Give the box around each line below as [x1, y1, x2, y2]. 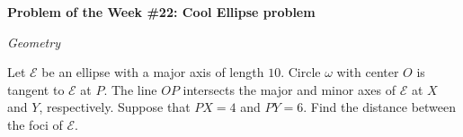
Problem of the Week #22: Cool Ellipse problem [7, 3, 316, 21]
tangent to [7, 80, 65, 98]
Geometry [7, 32, 60, 51]
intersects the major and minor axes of [183, 80, 396, 98]
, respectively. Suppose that [39, 98, 191, 116]
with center [336, 63, 399, 81]
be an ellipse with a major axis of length [41, 63, 264, 81]
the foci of [7, 115, 63, 133]
